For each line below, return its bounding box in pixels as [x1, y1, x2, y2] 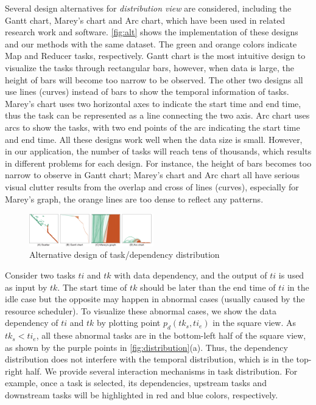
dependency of [5, 316, 58, 329]
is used [278, 268, 304, 281]
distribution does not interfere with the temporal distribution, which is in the [5, 353, 293, 365]
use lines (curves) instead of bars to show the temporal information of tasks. [5, 85, 289, 98]
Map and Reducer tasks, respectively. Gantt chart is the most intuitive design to [5, 49, 306, 62]
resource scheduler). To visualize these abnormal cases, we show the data [5, 304, 276, 317]
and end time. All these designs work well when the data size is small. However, [5, 133, 303, 145]
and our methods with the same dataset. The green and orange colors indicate [5, 37, 297, 50]
